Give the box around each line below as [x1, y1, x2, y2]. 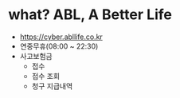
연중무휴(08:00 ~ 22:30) [19, 41, 99, 51]
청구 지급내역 [31, 81, 73, 91]
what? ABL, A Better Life [8, 6, 173, 24]
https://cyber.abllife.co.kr [19, 32, 104, 41]
